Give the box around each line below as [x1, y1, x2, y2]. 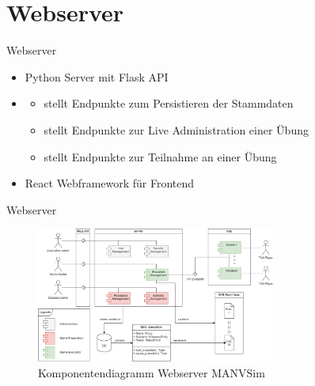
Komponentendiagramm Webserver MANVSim [38, 364, 265, 380]
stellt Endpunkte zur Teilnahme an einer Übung [44, 148, 277, 165]
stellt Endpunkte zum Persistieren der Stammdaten [44, 95, 294, 112]
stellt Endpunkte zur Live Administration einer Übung [44, 121, 309, 138]
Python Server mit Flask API [25, 68, 169, 85]
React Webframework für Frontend [25, 175, 195, 191]
